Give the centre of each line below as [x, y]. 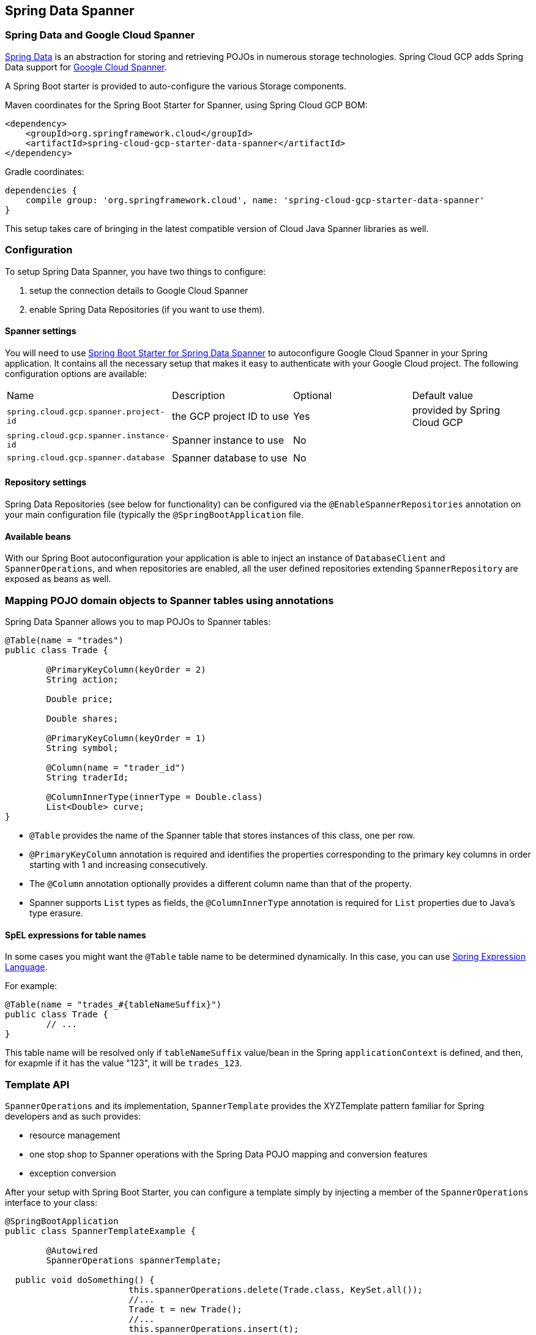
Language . [26, 967]
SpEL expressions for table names [76, 935]
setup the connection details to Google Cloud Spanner [139, 290]
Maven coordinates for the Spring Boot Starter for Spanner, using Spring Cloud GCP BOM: [186, 105]
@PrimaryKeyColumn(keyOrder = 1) [126, 738]
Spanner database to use [230, 458]
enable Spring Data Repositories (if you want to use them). [147, 309]
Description [199, 395]
